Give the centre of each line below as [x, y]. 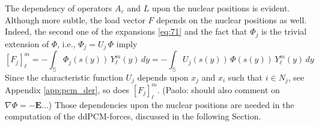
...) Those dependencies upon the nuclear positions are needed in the [168, 104]
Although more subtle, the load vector [75, 19]
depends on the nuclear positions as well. [232, 19]
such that [245, 77]
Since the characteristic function [64, 77]
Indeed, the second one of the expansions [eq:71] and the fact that [126, 31]
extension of [27, 43]
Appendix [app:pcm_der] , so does [67, 89]
